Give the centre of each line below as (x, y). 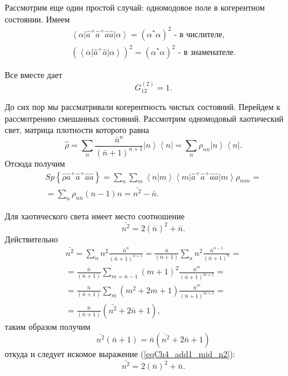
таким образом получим (48, 326)
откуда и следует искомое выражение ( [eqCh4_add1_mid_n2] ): (120, 354)
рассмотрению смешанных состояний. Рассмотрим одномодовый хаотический (144, 118)
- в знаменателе (206, 53)
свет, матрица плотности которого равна (77, 130)
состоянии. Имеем (37, 19)
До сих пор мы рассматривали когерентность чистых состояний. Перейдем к (143, 107)
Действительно (32, 239)
